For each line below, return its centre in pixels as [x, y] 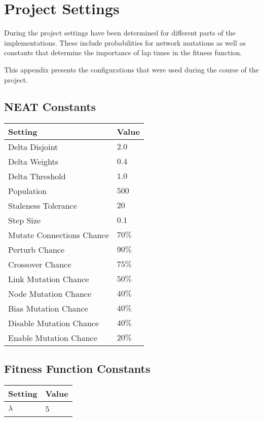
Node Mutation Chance [50, 294]
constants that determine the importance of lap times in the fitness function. [123, 52]
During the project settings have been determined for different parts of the [120, 33]
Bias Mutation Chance [48, 309]
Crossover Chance [40, 264]
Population [28, 191]
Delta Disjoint [33, 147]
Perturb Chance [36, 250]
